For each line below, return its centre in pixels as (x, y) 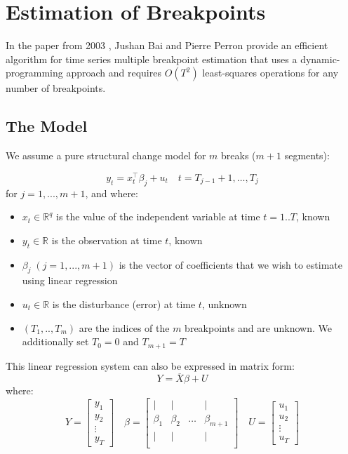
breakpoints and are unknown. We (258, 327)
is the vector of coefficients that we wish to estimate (231, 264)
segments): (307, 155)
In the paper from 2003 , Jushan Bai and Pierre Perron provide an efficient (167, 45)
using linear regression (70, 280)
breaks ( (239, 155)
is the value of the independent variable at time (158, 216)
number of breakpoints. (56, 88)
